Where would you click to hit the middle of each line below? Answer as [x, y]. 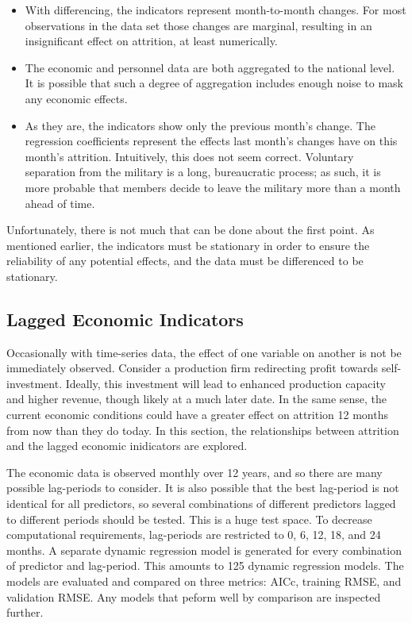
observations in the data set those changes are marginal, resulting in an [198, 25]
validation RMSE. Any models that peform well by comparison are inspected [194, 596]
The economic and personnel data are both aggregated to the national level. [210, 67]
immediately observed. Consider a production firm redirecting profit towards [193, 368]
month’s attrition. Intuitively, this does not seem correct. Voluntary [189, 156]
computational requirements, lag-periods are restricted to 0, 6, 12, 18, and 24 [194, 535]
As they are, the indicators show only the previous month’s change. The [200, 125]
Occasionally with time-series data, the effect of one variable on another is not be [204, 352]
